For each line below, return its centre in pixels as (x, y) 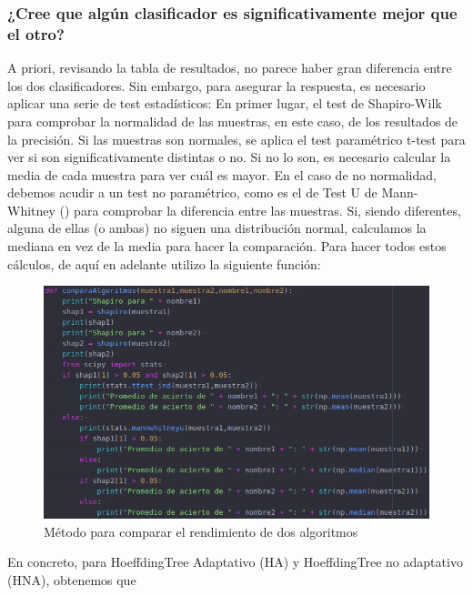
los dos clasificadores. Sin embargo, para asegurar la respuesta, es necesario (216, 85)
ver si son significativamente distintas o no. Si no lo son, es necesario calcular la (229, 157)
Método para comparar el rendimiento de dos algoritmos (201, 531)
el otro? (36, 33)
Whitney (31, 210)
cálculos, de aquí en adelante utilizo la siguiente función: (164, 263)
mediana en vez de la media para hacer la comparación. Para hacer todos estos (227, 246)
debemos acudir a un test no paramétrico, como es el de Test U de (192, 192)
